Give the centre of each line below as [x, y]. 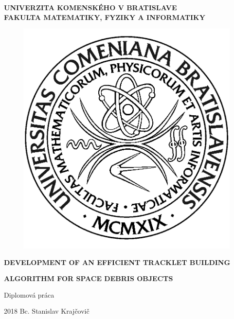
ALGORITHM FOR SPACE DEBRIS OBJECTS [89, 278]
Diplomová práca [29, 294]
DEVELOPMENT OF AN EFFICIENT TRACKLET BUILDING [117, 262]
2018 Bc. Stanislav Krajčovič [47, 311]
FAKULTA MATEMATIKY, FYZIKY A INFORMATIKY [105, 17]
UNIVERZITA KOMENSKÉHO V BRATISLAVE [90, 7]
